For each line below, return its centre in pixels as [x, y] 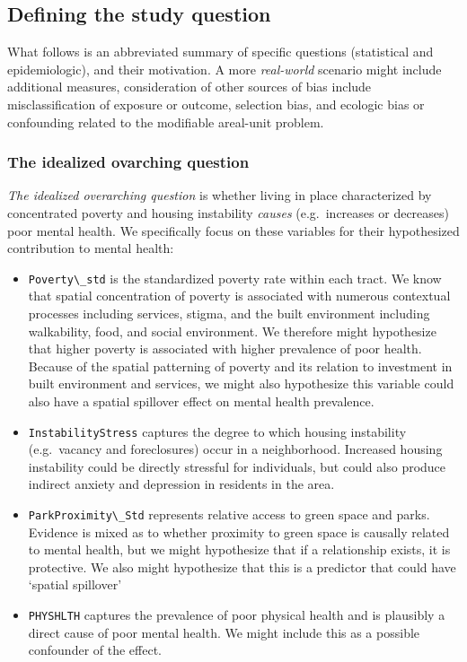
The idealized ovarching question [128, 162]
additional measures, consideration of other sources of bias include [189, 87]
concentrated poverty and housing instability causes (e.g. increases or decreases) [229, 212]
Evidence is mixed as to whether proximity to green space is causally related [239, 531]
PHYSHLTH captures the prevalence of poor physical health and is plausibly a [237, 615]
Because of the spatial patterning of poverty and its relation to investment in [240, 366]
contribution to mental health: [91, 248]
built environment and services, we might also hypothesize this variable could [241, 383]
